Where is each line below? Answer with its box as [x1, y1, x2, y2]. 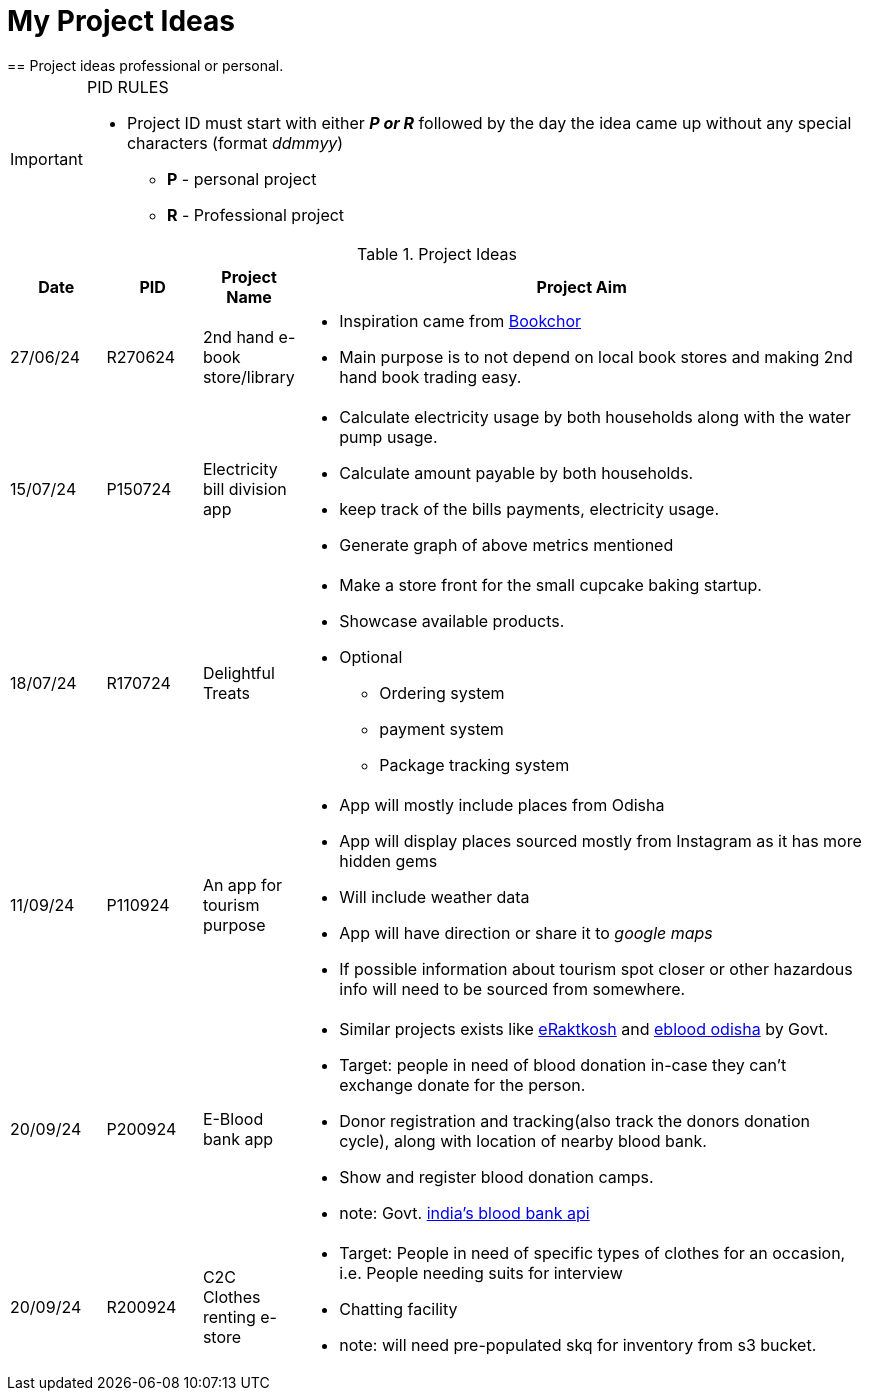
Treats [202, 682, 251, 703]
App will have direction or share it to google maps [339, 922, 713, 943]
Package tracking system [379, 754, 570, 775]
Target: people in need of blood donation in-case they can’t [339, 1054, 787, 1075]
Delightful [202, 662, 275, 683]
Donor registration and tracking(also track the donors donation [339, 1110, 810, 1131]
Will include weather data [339, 886, 530, 907]
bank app [202, 1128, 274, 1149]
